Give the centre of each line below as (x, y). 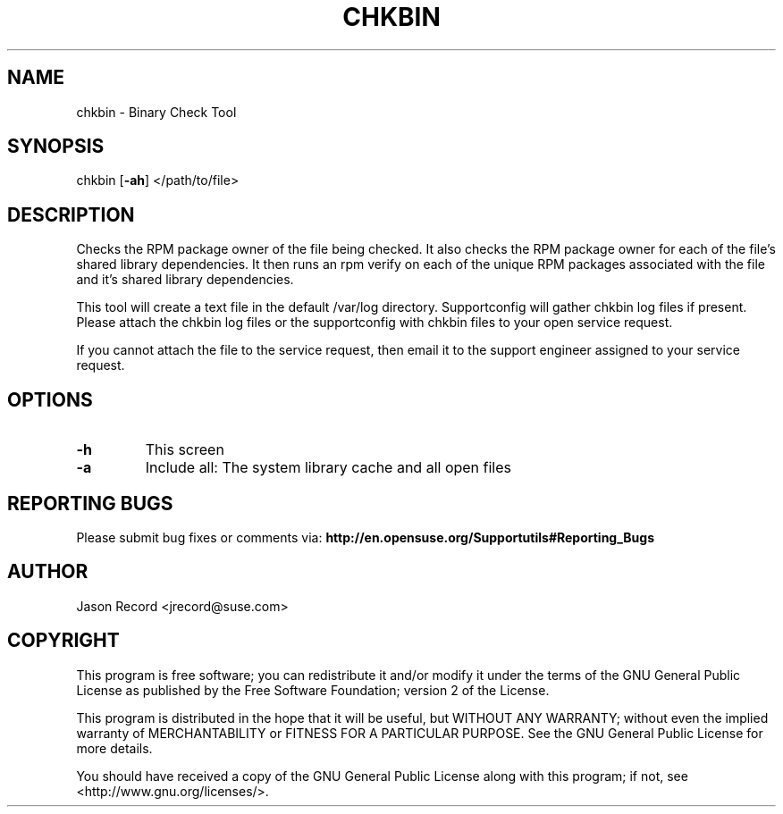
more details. (114, 748)
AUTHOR (48, 572)
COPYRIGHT (63, 641)
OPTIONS (50, 399)
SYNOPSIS (56, 147)
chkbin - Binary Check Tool (156, 112)
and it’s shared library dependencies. (185, 280)
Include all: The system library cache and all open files (328, 468)
